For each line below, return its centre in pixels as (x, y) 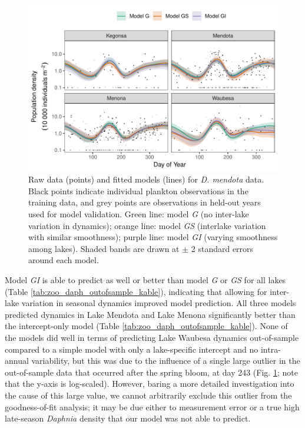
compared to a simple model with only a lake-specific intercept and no (132, 349)
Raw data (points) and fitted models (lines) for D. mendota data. (146, 179)
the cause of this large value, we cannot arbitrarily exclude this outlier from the (148, 395)
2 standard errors (222, 248)
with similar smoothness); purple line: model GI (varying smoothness (153, 237)
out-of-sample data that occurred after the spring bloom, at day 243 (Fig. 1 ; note (151, 372)
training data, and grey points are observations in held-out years (145, 202)
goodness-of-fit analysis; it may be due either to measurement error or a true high (152, 407)
